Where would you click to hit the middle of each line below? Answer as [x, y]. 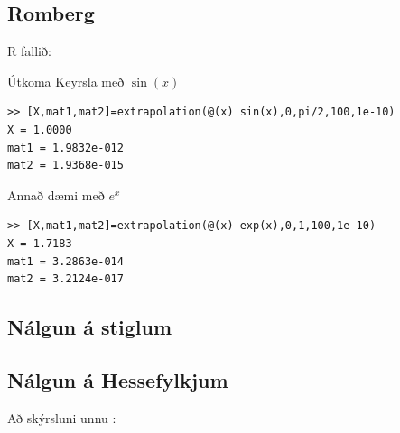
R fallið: [29, 51]
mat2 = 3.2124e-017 [65, 279]
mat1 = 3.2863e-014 [65, 261]
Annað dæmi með [56, 194]
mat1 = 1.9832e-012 [65, 147]
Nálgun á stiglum [90, 327]
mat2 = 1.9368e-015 [65, 166]
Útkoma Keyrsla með [66, 81]
